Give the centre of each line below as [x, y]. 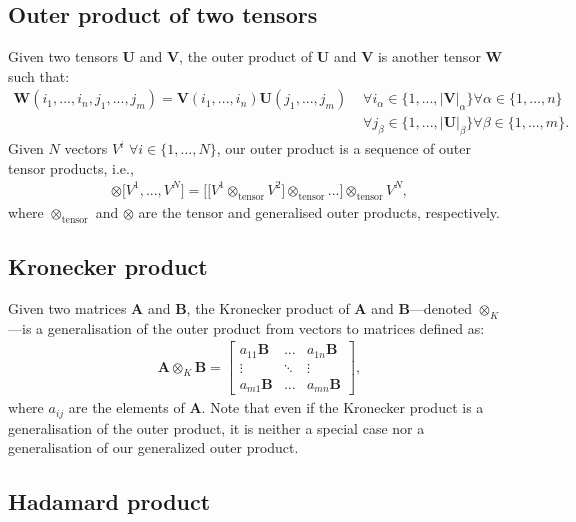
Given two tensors [63, 56]
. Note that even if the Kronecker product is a [342, 407]
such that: [39, 75]
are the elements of [126, 407]
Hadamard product [109, 501]
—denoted [441, 307]
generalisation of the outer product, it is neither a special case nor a [216, 427]
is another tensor [429, 56]
